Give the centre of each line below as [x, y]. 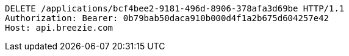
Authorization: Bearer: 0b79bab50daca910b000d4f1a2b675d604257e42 [167, 18]
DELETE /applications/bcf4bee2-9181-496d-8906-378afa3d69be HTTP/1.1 [175, 8]
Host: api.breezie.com [59, 28]
